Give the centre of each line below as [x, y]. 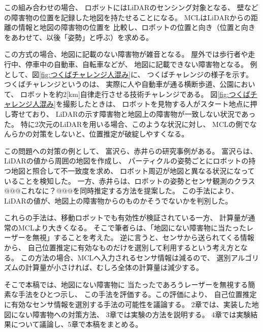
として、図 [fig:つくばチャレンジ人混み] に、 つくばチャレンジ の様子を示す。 [128, 74]
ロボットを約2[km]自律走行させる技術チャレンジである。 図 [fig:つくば [135, 94]
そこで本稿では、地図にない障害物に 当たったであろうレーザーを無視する [126, 284]
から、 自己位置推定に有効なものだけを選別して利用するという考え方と [122, 247]
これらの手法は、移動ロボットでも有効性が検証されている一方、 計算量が [126, 218]
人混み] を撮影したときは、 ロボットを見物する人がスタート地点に [141, 104]
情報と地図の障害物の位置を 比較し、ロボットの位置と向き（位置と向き [137, 27]
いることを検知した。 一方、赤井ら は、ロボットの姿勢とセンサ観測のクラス [130, 180]
